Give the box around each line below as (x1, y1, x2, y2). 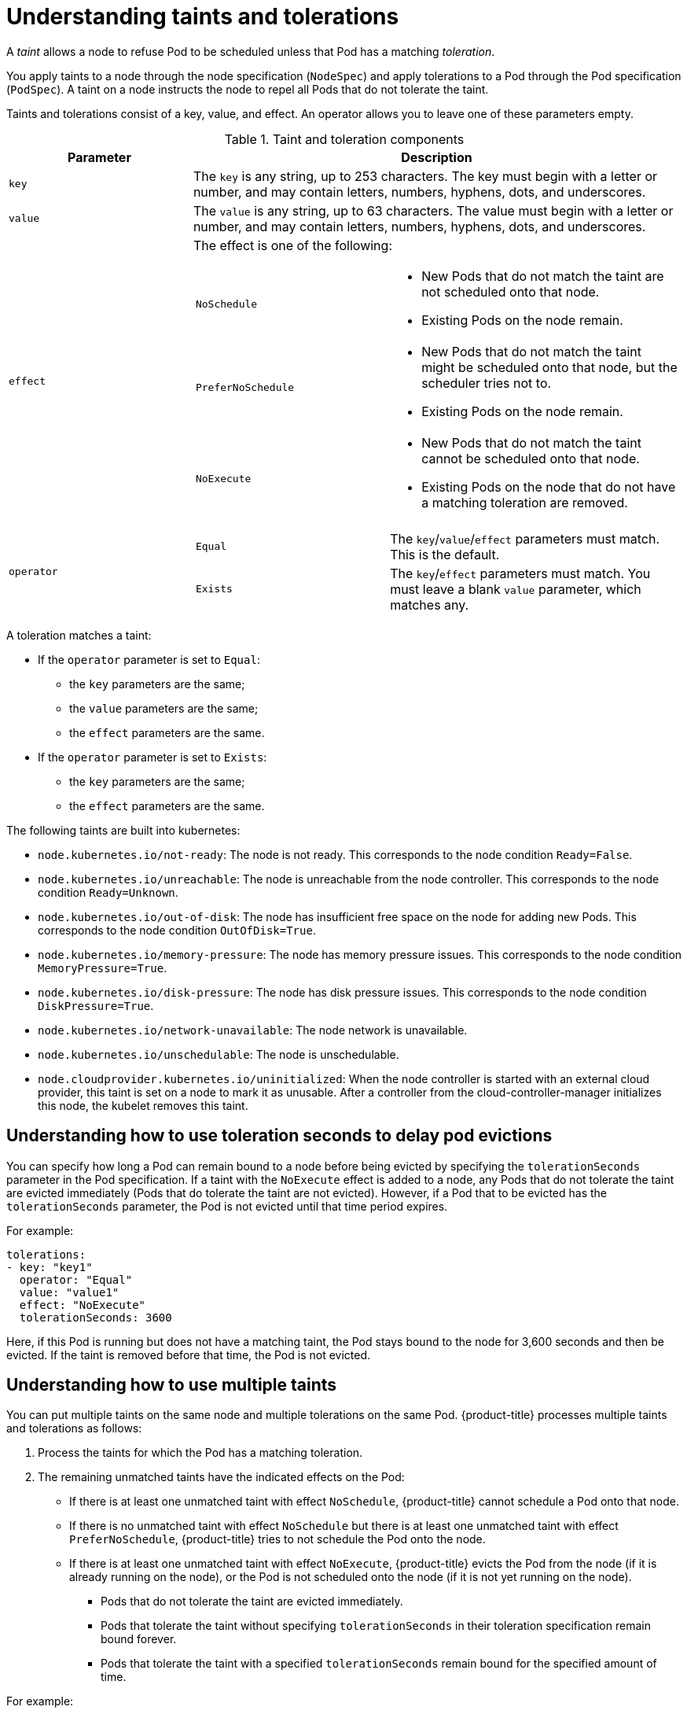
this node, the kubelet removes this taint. (38, 1098, 248, 1112)
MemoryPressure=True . (38, 960, 167, 975)
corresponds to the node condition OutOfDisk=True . (38, 923, 316, 937)
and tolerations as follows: (6, 1421, 142, 1436)
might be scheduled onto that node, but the (421, 359, 678, 375)
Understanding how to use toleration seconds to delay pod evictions (6, 1126, 553, 1146)
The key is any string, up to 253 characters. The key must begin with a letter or (193, 168, 658, 184)
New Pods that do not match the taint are (421, 267, 664, 284)
